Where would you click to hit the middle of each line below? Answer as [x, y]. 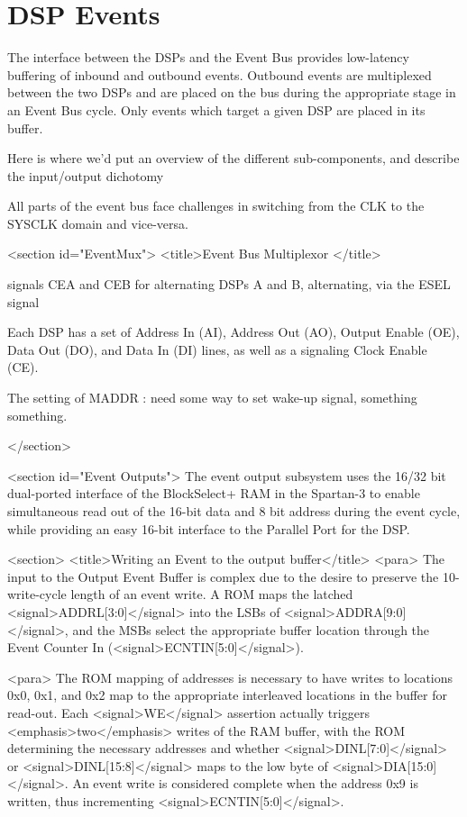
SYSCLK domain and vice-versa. [98, 223]
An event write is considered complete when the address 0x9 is [245, 783]
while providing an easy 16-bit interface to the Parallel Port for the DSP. [209, 528]
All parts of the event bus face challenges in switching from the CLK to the [216, 206]
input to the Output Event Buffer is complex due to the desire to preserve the [223, 576]
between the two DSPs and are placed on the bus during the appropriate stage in [232, 92]
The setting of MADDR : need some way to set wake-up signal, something [212, 398]
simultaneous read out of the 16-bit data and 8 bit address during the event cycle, [234, 511]
